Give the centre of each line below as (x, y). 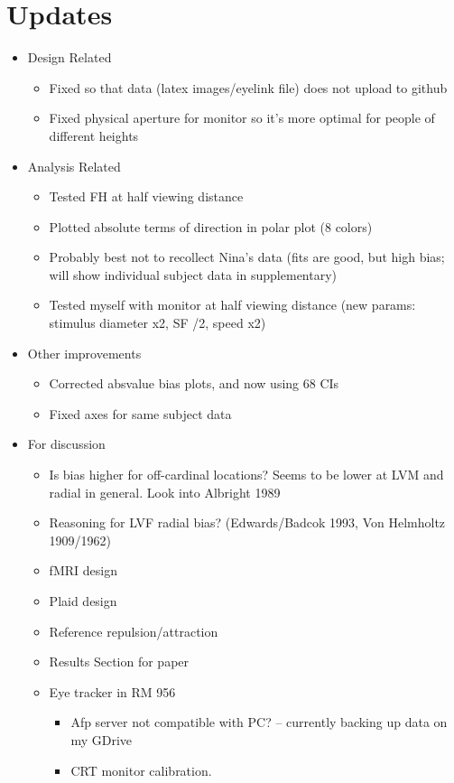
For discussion (66, 444)
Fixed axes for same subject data (140, 413)
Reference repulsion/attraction (134, 631)
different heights (94, 135)
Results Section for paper (119, 662)
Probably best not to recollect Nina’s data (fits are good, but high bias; (247, 257)
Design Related (69, 57)
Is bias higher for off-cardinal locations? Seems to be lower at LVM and (246, 475)
